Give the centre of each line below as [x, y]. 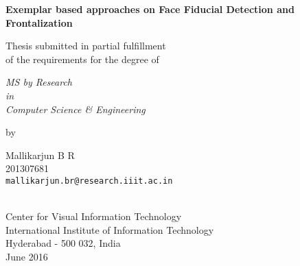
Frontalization [39, 22]
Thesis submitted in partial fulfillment [86, 46]
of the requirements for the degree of [82, 59]
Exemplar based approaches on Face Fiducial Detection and [150, 9]
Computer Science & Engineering [76, 109]
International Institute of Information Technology [110, 229]
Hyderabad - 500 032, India [63, 243]
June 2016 [27, 256]
